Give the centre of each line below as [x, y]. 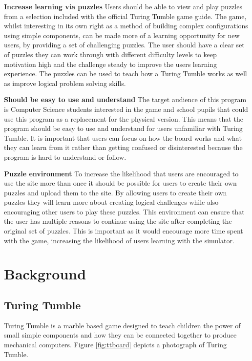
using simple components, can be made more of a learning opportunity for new [122, 35]
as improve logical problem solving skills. [65, 83]
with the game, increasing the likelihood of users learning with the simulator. [119, 240]
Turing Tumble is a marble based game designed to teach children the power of [122, 325]
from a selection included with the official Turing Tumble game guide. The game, [125, 16]
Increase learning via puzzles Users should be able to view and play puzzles [123, 6]
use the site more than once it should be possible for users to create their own [120, 183]
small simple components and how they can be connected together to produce [120, 335]
